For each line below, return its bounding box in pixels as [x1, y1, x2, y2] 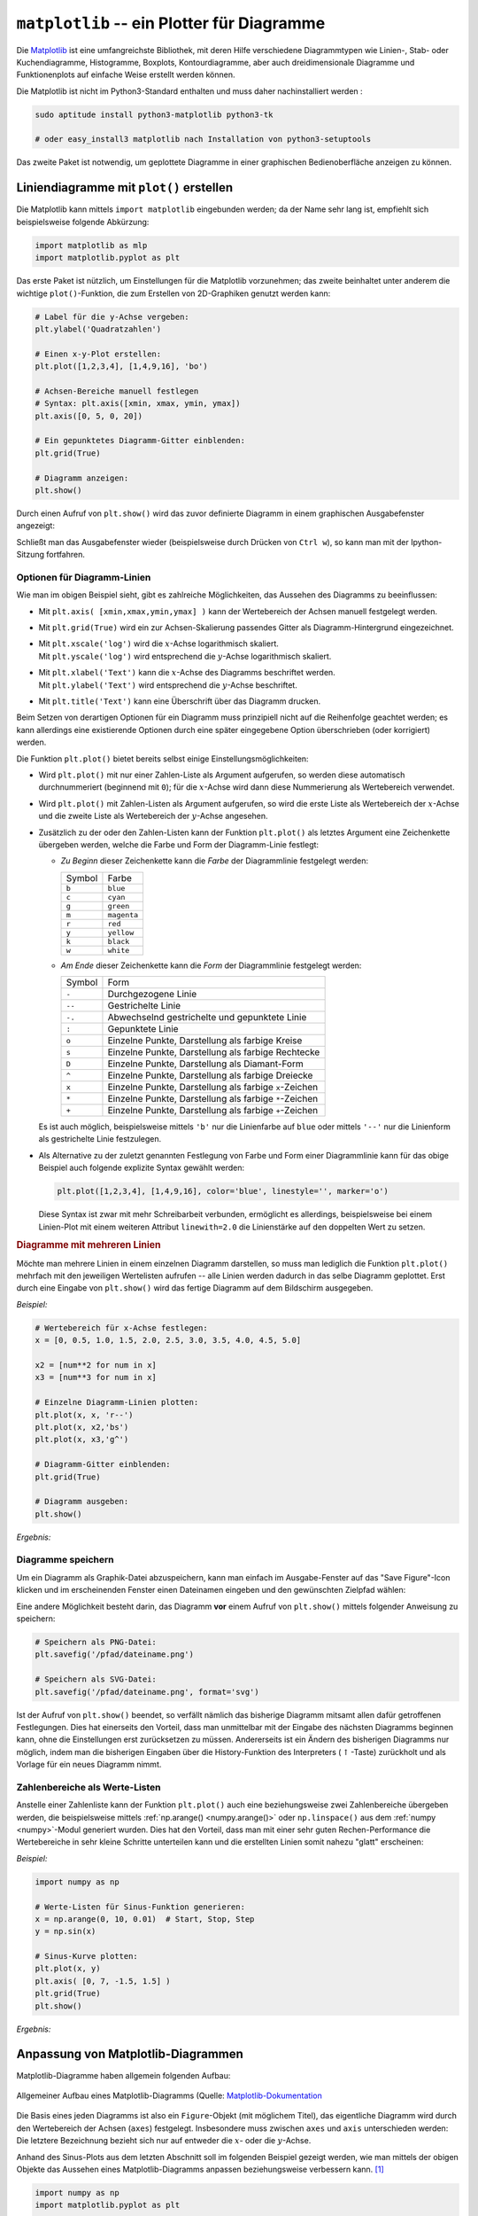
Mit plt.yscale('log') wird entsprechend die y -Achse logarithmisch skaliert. [38, 651, 332, 661]
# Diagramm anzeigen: [35, 472, 129, 483]
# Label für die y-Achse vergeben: [35, 311, 189, 322]
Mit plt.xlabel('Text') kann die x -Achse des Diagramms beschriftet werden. [38, 667, 335, 678]
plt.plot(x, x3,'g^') [35, 1434, 129, 1445]
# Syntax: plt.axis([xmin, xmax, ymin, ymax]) [35, 399, 241, 409]
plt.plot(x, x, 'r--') [35, 1409, 134, 1420]
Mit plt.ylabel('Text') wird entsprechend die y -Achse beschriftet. [38, 679, 298, 691]
